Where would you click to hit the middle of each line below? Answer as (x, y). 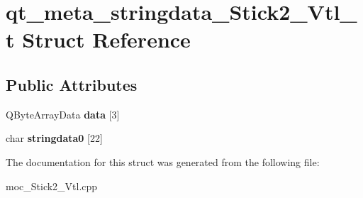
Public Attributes (72, 84)
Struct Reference (106, 39)
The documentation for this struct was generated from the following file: (163, 161)
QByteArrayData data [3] (63, 114)
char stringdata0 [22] (54, 138)
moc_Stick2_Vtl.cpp (52, 186)
